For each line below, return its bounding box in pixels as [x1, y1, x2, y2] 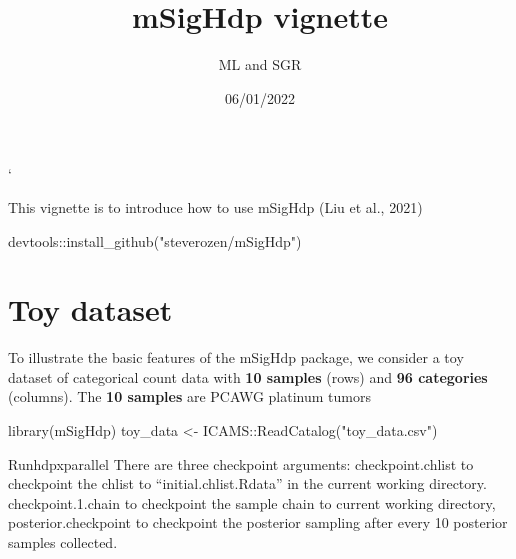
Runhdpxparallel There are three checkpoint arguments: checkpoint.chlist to [8, 453, 474, 474]
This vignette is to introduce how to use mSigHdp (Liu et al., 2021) [8, 196, 423, 217]
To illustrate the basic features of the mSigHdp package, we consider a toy [8, 347, 464, 368]
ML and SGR [218, 54, 302, 75]
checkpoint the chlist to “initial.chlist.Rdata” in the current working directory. [8, 473, 487, 494]
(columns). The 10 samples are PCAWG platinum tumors [8, 386, 371, 407]
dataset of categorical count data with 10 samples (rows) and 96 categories [8, 366, 488, 387]
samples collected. [8, 531, 118, 552]
